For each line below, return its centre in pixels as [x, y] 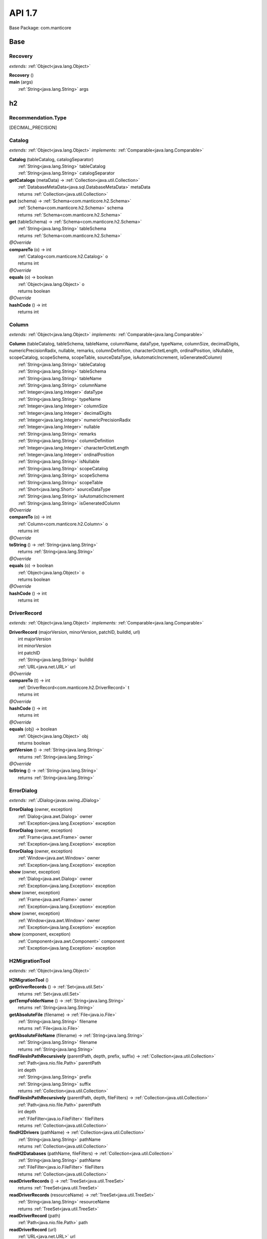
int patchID [29, 653]
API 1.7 [23, 13]
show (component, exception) [40, 934]
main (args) [21, 82]
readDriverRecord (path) [35, 1216]
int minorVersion [35, 646]
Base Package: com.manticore [40, 28]
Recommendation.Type [38, 117]
